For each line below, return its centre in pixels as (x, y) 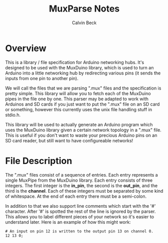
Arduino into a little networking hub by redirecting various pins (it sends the (83, 73)
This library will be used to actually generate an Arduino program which (79, 124)
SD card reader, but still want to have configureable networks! (69, 140)
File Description (39, 161)
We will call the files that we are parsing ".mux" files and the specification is (83, 88)
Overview (26, 48)
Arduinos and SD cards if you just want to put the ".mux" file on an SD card (82, 104)
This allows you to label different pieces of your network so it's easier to (80, 216)
